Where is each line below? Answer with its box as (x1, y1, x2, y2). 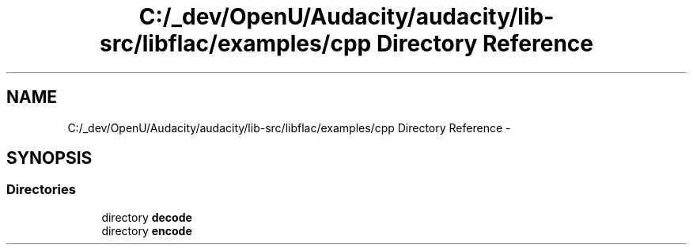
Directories (6, 181, 76, 198)
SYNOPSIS (6, 148, 93, 169)
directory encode (101, 223, 192, 238)
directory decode (101, 210, 192, 224)
